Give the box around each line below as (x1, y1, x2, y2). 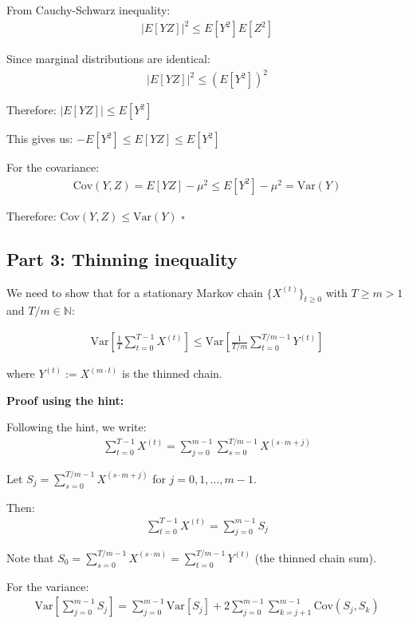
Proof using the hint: (6, 391, 124, 408)
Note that (6, 549, 54, 565)
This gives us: (6, 130, 73, 147)
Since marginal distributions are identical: (6, 50, 210, 67)
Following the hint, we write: (6, 419, 147, 435)
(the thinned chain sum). (254, 549, 376, 565)
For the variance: (6, 577, 89, 594)
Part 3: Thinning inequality (6, 246, 238, 271)
